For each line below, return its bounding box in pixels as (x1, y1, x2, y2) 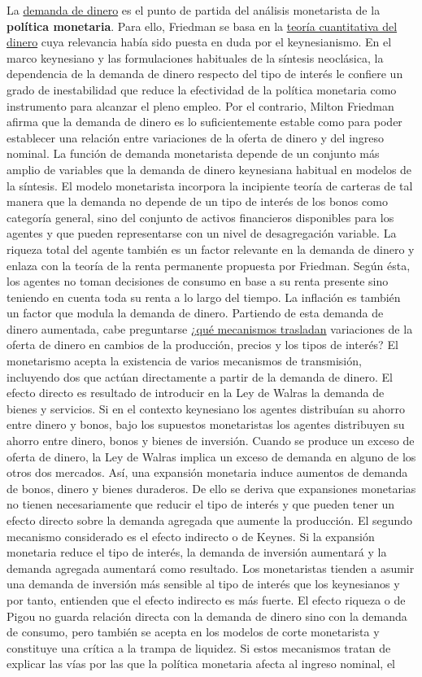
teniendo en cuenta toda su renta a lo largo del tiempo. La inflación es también (7, 288, 401, 305)
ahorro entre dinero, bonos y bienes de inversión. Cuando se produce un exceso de (7, 432, 415, 449)
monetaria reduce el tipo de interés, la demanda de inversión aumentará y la (7, 544, 387, 561)
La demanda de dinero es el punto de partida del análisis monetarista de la (7, 2, 381, 18)
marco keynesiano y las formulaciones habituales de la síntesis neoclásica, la (7, 49, 384, 66)
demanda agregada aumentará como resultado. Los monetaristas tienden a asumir (7, 559, 415, 576)
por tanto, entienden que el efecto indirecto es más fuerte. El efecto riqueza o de (7, 591, 406, 608)
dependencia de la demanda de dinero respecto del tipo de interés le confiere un (7, 65, 403, 82)
